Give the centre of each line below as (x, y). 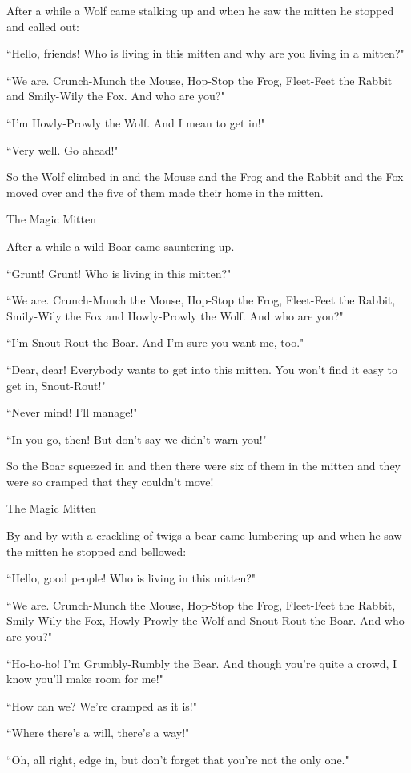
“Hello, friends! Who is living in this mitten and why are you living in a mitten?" (205, 53)
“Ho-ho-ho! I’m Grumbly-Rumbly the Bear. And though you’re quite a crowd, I (202, 663)
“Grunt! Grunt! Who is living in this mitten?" (119, 273)
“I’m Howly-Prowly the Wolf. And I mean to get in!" (136, 122)
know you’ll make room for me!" (85, 679)
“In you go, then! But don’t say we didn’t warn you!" (137, 439)
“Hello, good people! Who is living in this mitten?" (131, 578)
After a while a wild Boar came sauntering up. (121, 246)
